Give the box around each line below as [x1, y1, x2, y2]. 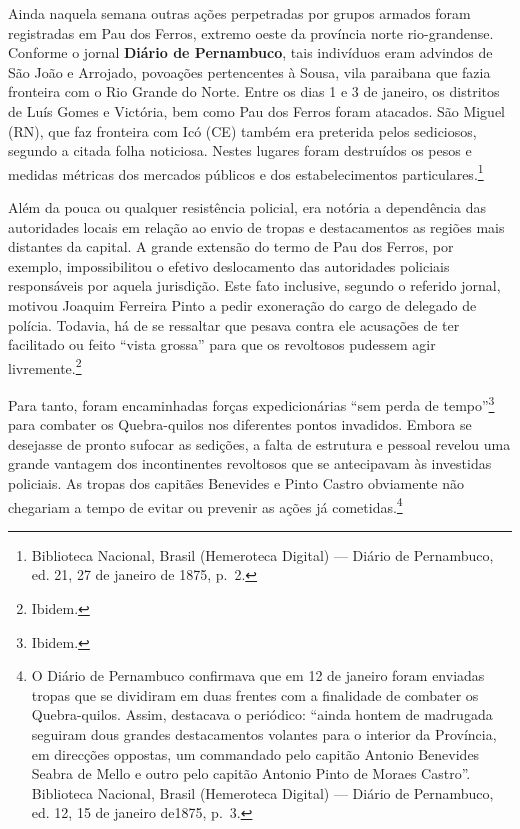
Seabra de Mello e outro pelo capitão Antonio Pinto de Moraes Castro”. [31, 763, 471, 784]
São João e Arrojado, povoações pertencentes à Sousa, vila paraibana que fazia [8, 61, 491, 82]
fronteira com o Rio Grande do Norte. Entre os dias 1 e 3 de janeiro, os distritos [8, 81, 500, 102]
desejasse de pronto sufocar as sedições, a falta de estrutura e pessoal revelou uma [8, 433, 511, 454]
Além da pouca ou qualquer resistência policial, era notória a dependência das [8, 197, 486, 217]
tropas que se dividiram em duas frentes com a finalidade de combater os [31, 684, 479, 705]
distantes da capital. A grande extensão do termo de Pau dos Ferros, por [8, 236, 454, 257]
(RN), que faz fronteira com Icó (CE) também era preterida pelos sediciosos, [8, 120, 477, 141]
